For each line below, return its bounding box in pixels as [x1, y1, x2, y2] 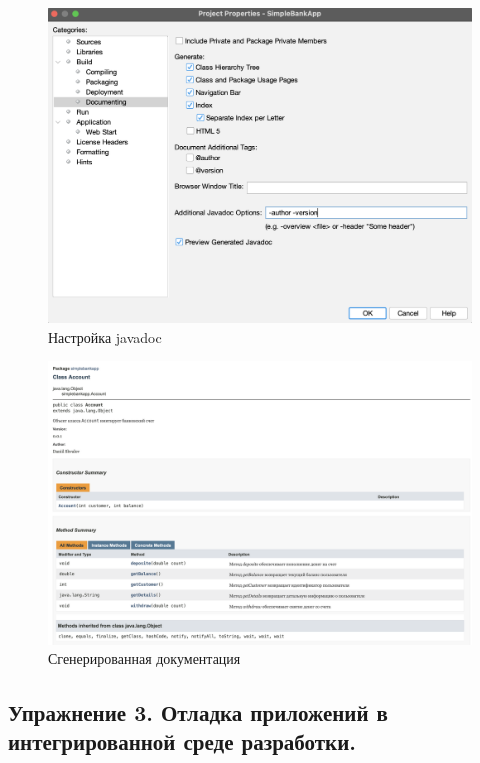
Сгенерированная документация [48, 648, 241, 669]
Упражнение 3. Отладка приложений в [8, 697, 388, 728]
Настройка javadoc [48, 326, 162, 347]
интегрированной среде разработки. [8, 726, 356, 757]
